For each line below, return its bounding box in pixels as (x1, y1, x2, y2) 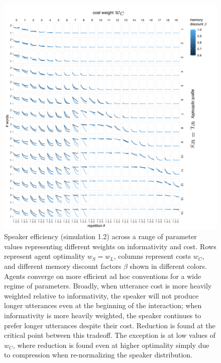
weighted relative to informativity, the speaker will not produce (4, 290, 199, 301)
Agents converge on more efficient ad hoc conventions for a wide (4, 270, 201, 281)
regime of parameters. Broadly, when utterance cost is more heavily (4, 280, 212, 291)
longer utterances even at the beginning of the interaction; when (4, 300, 202, 311)
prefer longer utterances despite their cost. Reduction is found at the (4, 320, 215, 330)
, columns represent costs (114, 251, 191, 261)
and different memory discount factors (4, 260, 122, 271)
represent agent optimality (4, 251, 85, 261)
